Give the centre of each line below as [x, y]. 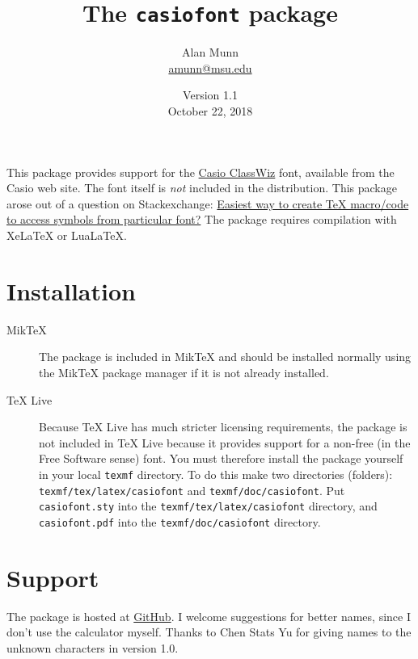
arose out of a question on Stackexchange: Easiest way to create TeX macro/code [208, 203]
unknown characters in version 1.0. [93, 647]
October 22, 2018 [210, 111]
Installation [71, 290]
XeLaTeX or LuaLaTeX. [67, 235]
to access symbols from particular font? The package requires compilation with [202, 219]
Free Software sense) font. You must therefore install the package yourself [221, 458]
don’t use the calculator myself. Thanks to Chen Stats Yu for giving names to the [209, 632]
